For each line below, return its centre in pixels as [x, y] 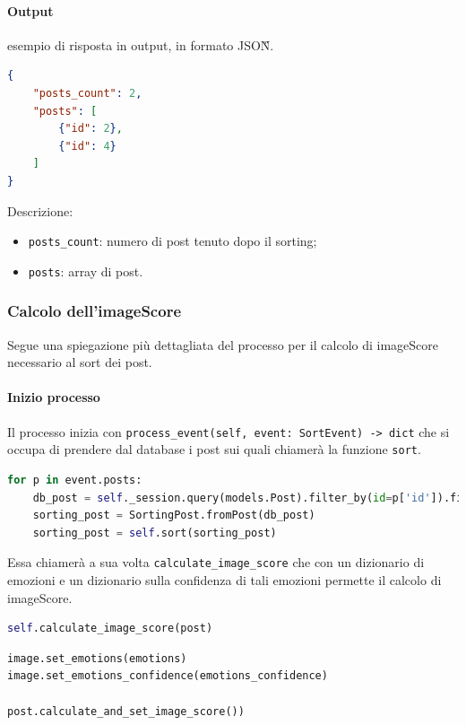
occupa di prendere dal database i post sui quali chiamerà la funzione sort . [214, 449]
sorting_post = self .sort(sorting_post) [155, 533]
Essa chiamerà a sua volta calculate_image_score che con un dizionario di [216, 562]
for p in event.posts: [75, 480]
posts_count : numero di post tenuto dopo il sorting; [173, 241]
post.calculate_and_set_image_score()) [126, 711]
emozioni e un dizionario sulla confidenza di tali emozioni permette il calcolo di [224, 580]
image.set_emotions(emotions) [97, 658]
